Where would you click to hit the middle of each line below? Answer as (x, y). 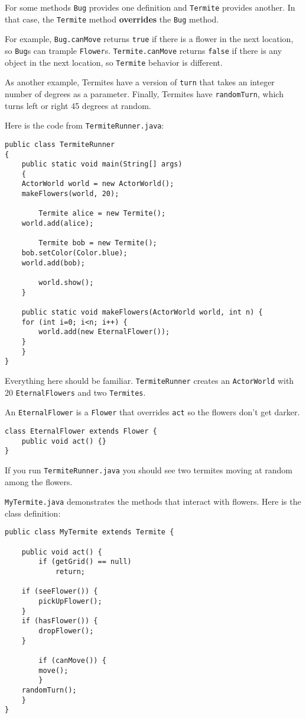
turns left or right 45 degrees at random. (78, 105)
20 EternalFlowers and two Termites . (75, 392)
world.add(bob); (53, 263)
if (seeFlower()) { (60, 592)
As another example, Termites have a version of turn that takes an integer (140, 82)
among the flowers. (39, 481)
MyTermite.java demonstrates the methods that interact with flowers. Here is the (153, 501)
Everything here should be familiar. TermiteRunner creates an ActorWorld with (149, 380)
